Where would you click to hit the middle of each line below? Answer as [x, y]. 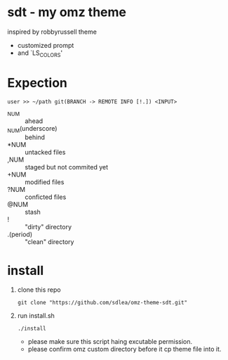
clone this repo [39, 290]
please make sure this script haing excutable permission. [110, 342]
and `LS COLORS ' [40, 53]
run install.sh [36, 316]
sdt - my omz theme [67, 12]
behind [35, 137]
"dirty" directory [48, 227]
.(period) [20, 234]
